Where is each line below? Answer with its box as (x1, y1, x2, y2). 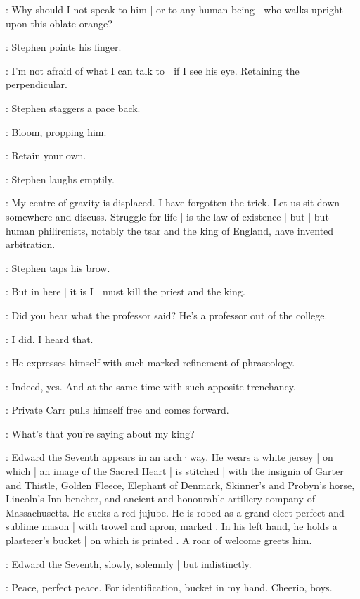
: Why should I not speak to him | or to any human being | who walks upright (6, 2, 343, 16)
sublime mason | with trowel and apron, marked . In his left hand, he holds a (6, 519, 337, 533)
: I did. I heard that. (6, 331, 94, 346)
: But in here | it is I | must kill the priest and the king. (6, 284, 245, 299)
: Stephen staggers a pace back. (6, 100, 141, 115)
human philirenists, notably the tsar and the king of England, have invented (6, 223, 334, 237)
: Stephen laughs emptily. (6, 171, 115, 186)
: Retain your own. (6, 148, 86, 163)
